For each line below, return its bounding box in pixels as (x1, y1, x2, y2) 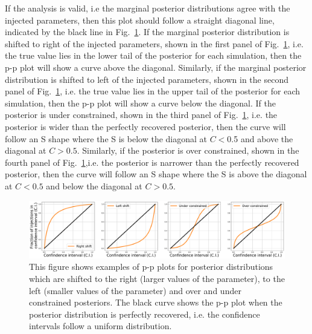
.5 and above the (231, 132, 293, 145)
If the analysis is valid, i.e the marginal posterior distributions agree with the (5, 2, 290, 14)
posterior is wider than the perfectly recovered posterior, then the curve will (5, 120, 286, 133)
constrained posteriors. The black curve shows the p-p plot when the (29, 296, 282, 309)
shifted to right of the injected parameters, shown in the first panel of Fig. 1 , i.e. (5, 37, 304, 50)
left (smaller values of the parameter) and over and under (29, 284, 241, 296)
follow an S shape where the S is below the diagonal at (5, 132, 208, 145)
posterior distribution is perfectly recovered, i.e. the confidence (29, 307, 260, 320)
